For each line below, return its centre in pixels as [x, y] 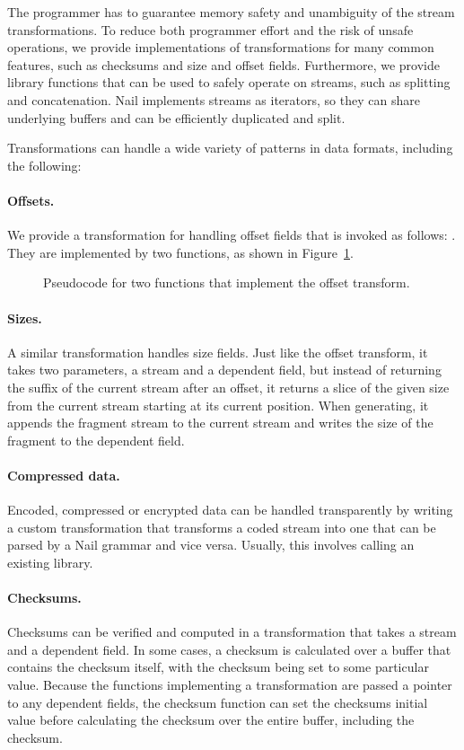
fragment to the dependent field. [96, 440]
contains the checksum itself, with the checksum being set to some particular [218, 667]
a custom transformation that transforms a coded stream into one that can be [222, 527]
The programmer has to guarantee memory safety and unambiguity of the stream [231, 12]
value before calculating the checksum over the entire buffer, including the [211, 720]
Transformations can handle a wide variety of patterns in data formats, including [230, 148]
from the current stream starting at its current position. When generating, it [218, 405]
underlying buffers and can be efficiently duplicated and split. [176, 117]
